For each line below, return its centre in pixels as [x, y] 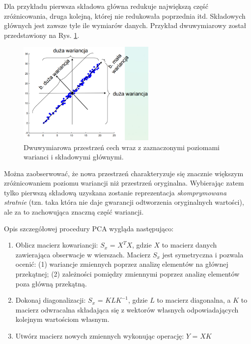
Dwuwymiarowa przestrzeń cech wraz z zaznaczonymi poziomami [122, 147]
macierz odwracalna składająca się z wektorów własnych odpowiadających [127, 309]
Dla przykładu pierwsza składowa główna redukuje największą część [106, 6]
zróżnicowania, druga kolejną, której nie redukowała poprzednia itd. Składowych [125, 16]
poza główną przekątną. [51, 283]
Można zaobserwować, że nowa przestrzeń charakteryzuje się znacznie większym [124, 173]
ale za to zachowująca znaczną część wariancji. [74, 212]
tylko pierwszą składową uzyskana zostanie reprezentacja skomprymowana [115, 192]
